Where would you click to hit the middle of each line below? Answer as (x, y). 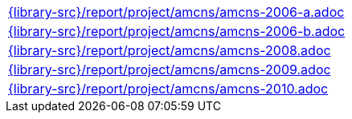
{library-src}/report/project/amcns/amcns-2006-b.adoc (177, 31)
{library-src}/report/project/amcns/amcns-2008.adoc (170, 50)
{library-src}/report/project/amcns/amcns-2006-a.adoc (176, 12)
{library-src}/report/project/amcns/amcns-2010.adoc (168, 89)
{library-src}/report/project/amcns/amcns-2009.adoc (170, 69)
